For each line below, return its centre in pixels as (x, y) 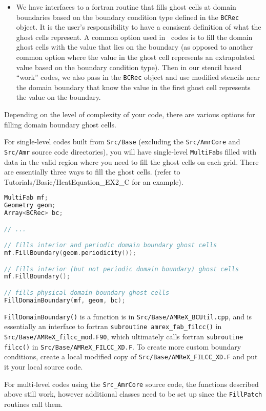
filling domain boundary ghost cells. (60, 124)
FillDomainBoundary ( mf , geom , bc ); (65, 300)
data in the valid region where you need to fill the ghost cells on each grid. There (131, 161)
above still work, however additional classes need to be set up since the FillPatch (133, 394)
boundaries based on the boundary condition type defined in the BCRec (128, 17)
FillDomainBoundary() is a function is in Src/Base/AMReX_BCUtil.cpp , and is (128, 316)
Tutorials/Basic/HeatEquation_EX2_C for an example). (94, 181)
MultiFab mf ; (26, 198)
